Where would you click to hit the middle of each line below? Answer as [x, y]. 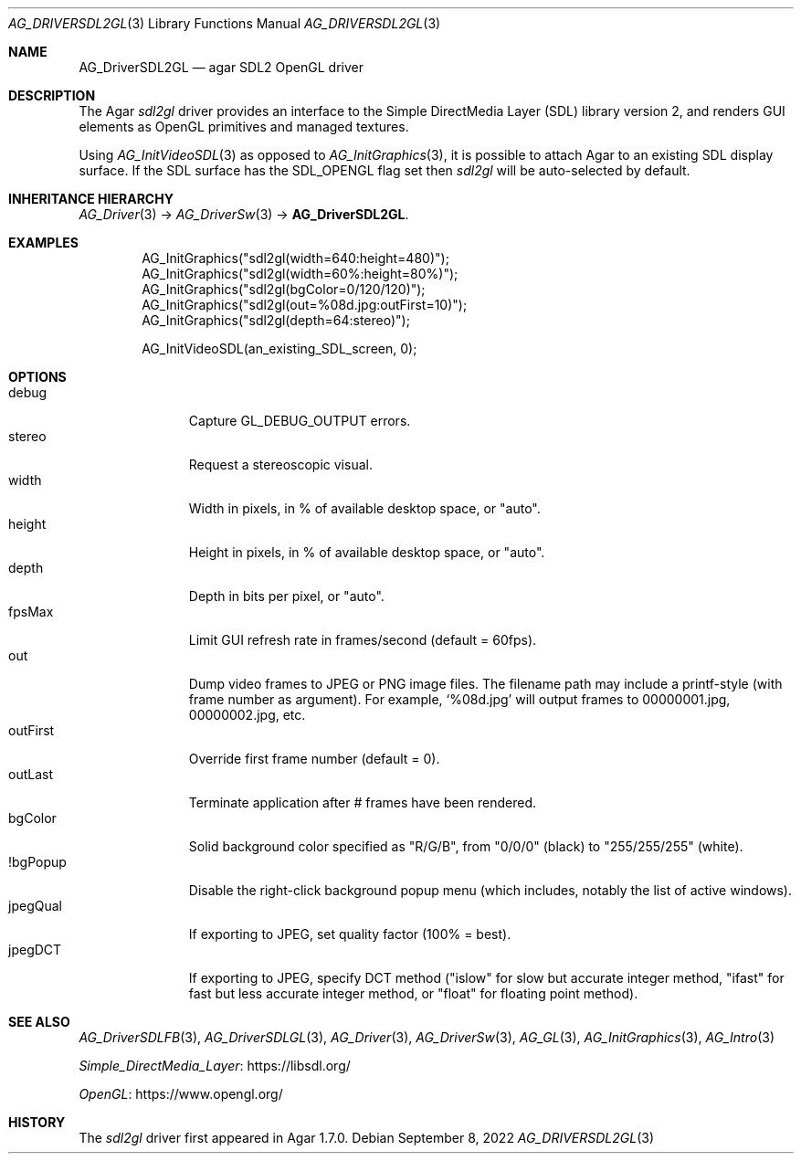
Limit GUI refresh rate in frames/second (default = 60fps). [363, 640]
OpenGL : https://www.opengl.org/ [181, 1094]
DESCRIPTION [52, 95]
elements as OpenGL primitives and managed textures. [244, 127]
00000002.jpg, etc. [247, 715]
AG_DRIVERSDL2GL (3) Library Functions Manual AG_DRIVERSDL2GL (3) [225, 23]
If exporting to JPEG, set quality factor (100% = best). [350, 934]
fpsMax [31, 612]
